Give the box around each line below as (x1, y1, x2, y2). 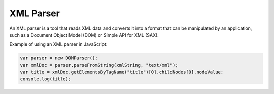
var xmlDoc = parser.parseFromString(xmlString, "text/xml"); (20, 62, 178, 68)
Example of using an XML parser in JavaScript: (9, 41, 108, 48)
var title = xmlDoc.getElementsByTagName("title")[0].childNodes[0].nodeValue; (20, 69, 224, 75)
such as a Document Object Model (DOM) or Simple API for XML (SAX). (9, 32, 159, 38)
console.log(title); (20, 76, 71, 82)
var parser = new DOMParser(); (20, 55, 98, 61)
